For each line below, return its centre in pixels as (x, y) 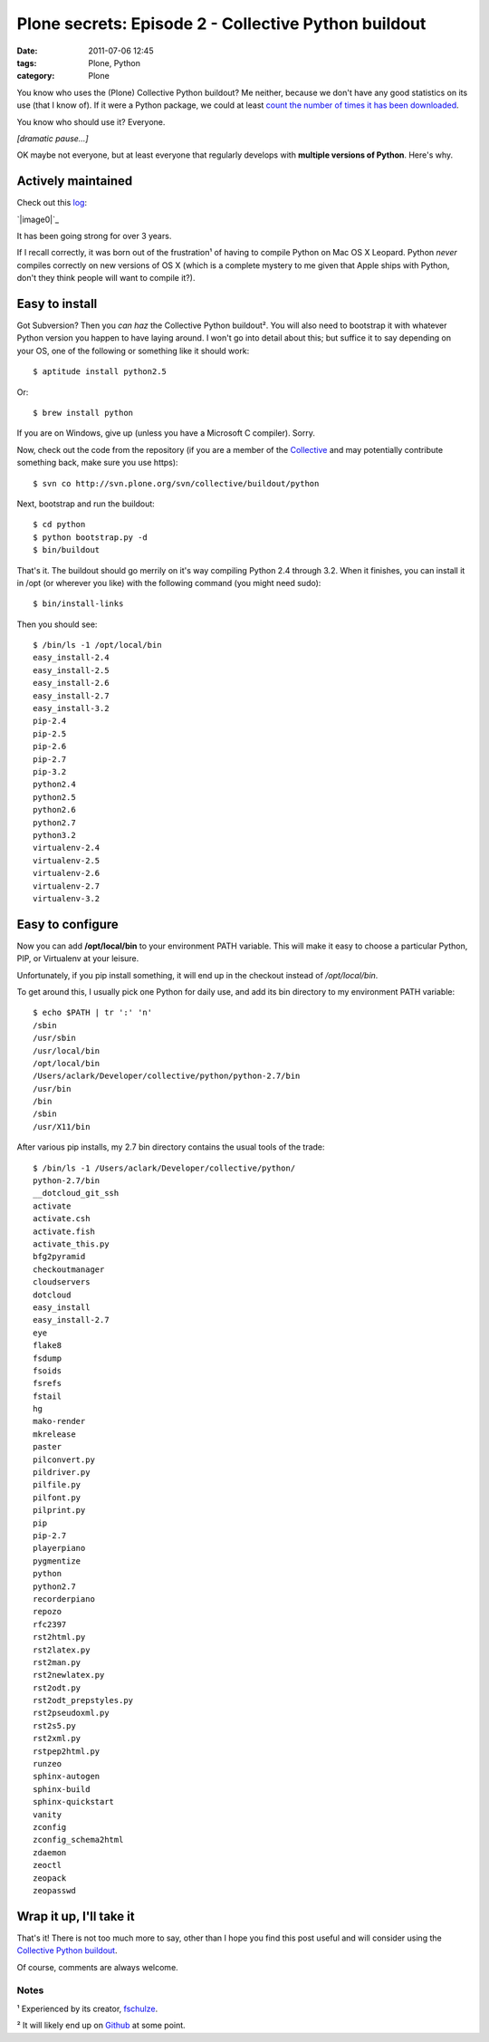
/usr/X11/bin (62, 1127)
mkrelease (54, 1434)
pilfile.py (57, 1485)
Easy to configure (68, 924)
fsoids (48, 1371)
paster (48, 1447)
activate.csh (62, 1219)
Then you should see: (57, 624)
